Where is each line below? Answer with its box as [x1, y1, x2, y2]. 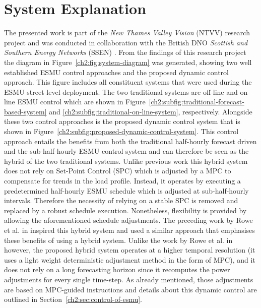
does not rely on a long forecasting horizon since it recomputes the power [4, 264, 230, 275]
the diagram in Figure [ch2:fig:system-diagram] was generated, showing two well [4, 56, 252, 67]
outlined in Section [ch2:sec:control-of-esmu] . [4, 294, 142, 304]
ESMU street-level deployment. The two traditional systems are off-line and [4, 86, 238, 97]
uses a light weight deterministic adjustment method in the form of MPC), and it [4, 254, 255, 265]
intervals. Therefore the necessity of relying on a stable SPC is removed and [4, 195, 238, 206]
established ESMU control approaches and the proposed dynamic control [4, 67, 229, 77]
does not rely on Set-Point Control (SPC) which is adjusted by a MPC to [4, 165, 231, 176]
